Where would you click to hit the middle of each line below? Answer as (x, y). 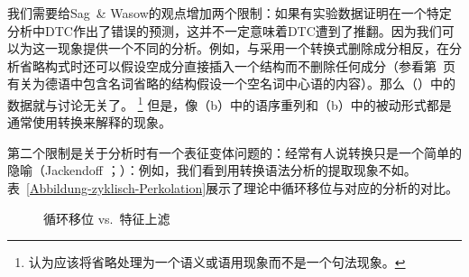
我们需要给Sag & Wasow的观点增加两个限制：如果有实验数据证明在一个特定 (230, 13)
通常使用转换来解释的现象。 (89, 122)
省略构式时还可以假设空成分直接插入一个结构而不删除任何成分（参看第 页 (237, 65)
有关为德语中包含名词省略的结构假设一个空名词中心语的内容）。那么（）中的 (231, 83)
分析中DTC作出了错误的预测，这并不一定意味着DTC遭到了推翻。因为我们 (225, 30)
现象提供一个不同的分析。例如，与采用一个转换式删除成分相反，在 (253, 48)
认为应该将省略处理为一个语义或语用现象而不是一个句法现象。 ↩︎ (217, 262)
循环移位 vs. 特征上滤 (107, 218)
